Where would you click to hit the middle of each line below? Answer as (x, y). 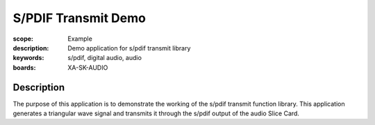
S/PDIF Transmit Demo (79, 18)
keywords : (28, 58)
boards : (24, 67)
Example (80, 39)
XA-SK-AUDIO (88, 67)
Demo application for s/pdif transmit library (129, 48)
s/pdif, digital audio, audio (105, 58)
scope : (23, 39)
